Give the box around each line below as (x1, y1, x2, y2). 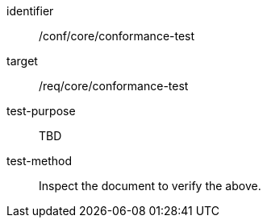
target (6, 54, 38, 68)
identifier (6, 4, 54, 18)
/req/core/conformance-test (39, 79, 189, 93)
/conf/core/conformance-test (39, 29, 195, 43)
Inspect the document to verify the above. (39, 179, 261, 193)
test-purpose (6, 104, 76, 118)
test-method (6, 154, 72, 168)
